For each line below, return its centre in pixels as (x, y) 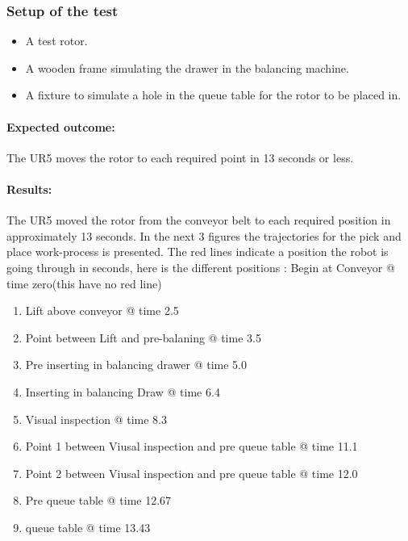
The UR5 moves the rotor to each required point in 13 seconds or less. (180, 157)
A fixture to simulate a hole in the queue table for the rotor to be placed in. (213, 95)
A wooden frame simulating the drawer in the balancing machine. (187, 67)
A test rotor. (56, 41)
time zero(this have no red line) (84, 283)
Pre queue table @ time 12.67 (98, 500)
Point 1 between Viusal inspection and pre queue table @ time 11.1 (192, 446)
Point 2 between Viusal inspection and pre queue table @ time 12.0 (192, 473)
